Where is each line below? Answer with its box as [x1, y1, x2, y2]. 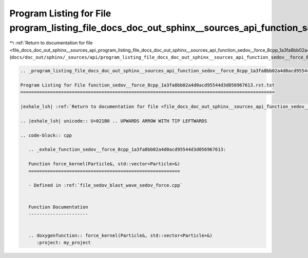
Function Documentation [28, 204, 88, 210]
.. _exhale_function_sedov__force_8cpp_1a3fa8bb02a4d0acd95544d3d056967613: [28, 146, 226, 153]
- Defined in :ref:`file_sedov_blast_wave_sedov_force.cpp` [28, 182, 183, 188]
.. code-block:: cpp [20, 132, 72, 138]
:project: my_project [36, 240, 91, 246]
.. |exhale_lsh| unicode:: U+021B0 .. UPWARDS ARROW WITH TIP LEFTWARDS [20, 118, 207, 124]
